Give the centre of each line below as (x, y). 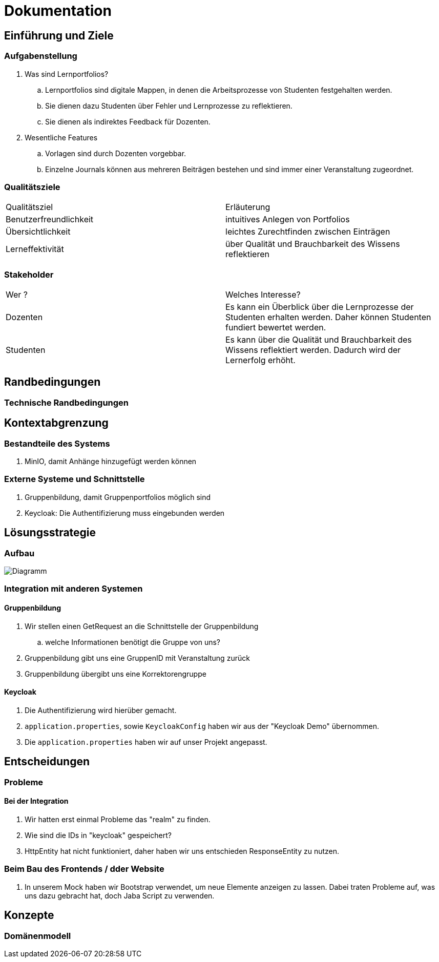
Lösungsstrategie (50, 533)
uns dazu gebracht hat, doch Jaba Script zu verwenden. (120, 895)
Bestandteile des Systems (57, 443)
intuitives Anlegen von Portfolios (288, 219)
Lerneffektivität (35, 249)
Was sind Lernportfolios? (67, 74)
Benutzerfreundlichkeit (50, 219)
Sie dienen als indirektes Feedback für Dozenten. (128, 121)
